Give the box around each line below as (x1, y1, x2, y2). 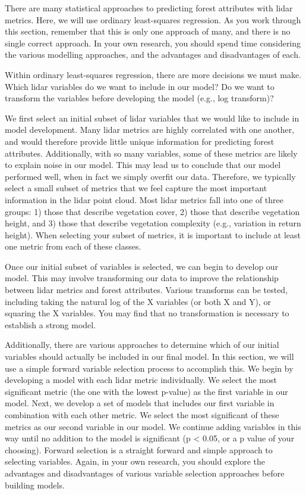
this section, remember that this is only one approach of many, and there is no (5, 25, 291, 38)
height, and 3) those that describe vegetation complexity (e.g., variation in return (5, 217, 301, 229)
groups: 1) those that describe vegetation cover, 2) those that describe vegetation (5, 205, 300, 217)
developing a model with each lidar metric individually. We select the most (5, 373, 277, 386)
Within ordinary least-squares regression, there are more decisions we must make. (5, 68, 302, 80)
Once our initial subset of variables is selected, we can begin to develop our (5, 260, 279, 272)
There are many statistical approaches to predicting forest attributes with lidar (5, 2, 293, 14)
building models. (5, 478, 65, 491)
